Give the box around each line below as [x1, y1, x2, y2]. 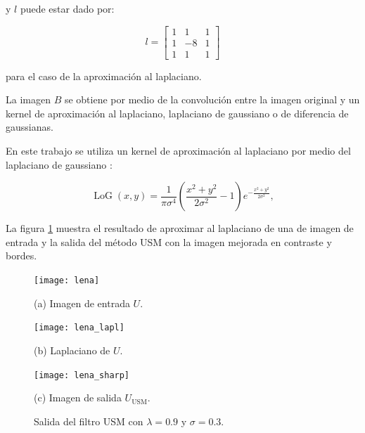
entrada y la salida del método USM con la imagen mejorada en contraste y [6, 234, 332, 249]
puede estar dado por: [20, 1, 115, 15]
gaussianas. [6, 119, 53, 134]
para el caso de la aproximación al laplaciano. [6, 68, 202, 83]
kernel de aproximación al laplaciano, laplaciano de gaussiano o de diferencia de [6, 105, 349, 120]
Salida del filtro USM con [34, 413, 143, 428]
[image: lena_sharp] [34, 370, 130, 380]
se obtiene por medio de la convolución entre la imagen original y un [64, 92, 360, 107]
